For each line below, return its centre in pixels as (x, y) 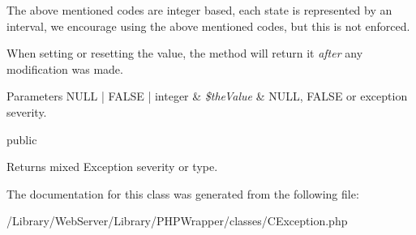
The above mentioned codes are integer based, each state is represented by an (199, 10)
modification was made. (65, 68)
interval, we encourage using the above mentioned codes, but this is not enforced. (208, 26)
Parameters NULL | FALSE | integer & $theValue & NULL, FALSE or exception (207, 96)
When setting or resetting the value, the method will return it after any (185, 53)
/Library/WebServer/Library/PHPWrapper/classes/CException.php (177, 221)
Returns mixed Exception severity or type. (112, 167)
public (22, 139)
